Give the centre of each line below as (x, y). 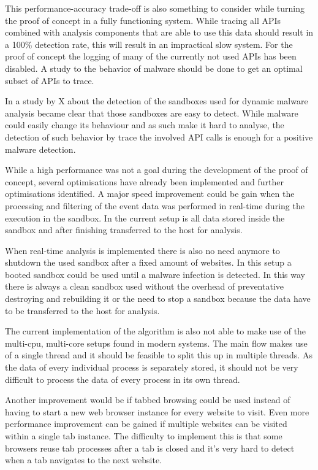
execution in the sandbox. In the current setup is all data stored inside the (145, 218)
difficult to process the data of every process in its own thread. (123, 379)
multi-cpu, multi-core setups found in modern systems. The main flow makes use (156, 343)
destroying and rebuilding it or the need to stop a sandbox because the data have (158, 299)
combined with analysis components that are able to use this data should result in (159, 32)
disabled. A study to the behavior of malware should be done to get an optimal (154, 68)
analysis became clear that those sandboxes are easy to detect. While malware (152, 113)
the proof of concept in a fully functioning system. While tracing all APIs (143, 20)
